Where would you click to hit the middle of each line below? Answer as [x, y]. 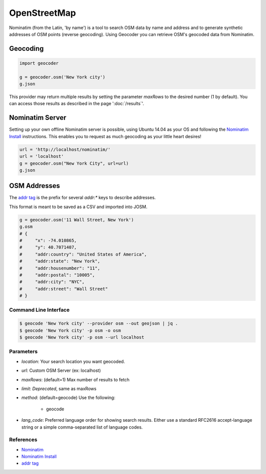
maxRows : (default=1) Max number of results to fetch [76, 379]
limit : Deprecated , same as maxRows [59, 388]
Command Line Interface [39, 310]
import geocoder [39, 63]
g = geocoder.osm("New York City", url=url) [74, 163]
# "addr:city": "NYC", [52, 282]
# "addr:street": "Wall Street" [64, 289]
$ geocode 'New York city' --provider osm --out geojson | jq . [99, 324]
